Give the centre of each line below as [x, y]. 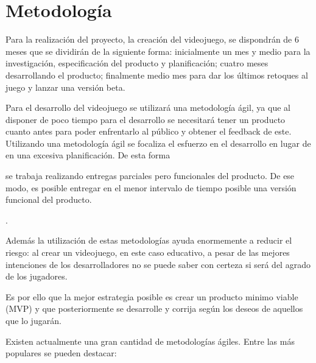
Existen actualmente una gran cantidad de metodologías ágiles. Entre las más [150, 341]
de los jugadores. [37, 276]
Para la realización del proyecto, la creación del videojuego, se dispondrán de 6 [152, 39]
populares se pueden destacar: [61, 353]
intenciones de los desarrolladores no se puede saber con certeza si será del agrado [158, 264]
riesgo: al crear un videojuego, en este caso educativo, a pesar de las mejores [148, 252]
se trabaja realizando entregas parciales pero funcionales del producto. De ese [150, 176]
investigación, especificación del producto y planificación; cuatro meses [137, 63]
